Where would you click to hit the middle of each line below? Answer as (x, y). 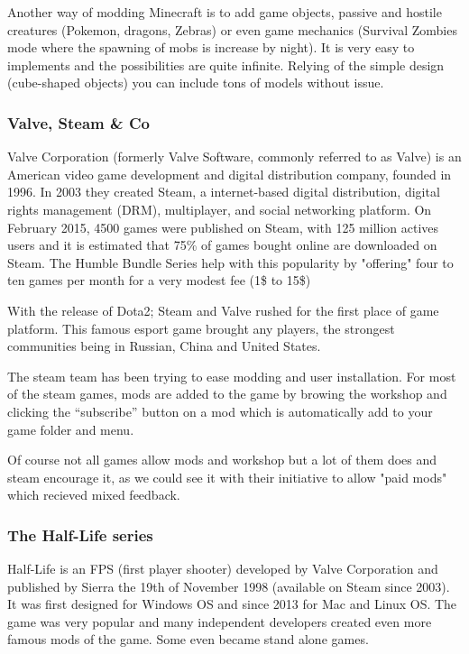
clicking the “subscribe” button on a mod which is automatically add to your (220, 411)
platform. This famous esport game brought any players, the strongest (201, 328)
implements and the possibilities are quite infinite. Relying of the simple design (226, 64)
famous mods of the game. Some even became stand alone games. (188, 639)
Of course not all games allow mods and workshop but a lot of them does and (222, 460)
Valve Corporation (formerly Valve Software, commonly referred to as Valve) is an (234, 157)
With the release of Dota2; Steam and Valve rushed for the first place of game (223, 310)
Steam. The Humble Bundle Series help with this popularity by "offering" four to (230, 262)
